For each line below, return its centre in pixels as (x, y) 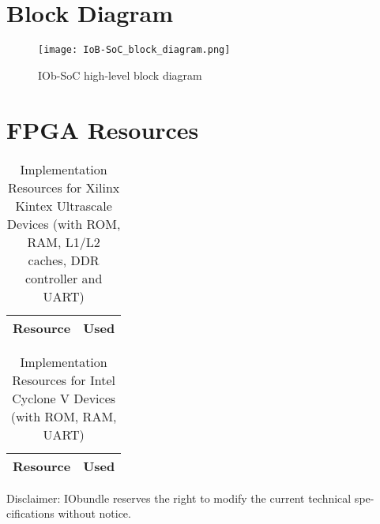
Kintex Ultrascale (64, 205)
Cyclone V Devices (64, 398)
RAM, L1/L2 (64, 241)
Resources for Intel (64, 380)
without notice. (94, 513)
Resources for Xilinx (64, 187)
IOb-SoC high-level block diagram (120, 75)
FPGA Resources (103, 129)
